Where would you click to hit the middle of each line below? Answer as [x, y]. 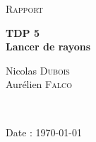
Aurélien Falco [39, 84]
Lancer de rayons [48, 47]
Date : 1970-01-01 [44, 132]
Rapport [24, 9]
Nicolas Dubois [38, 70]
